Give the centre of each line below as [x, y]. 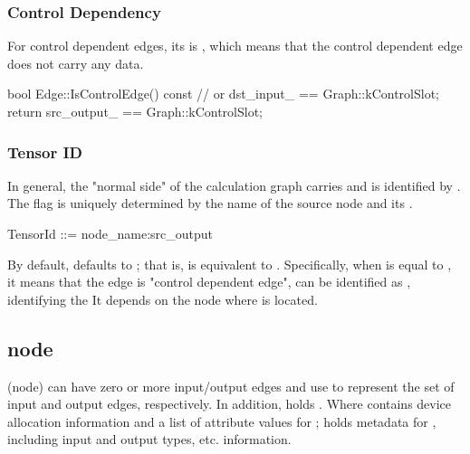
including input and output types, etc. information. [149, 439]
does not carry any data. [76, 63]
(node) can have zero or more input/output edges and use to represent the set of [231, 386]
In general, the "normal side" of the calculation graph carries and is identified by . [234, 185]
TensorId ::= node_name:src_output [110, 233]
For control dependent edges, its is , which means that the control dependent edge [235, 46]
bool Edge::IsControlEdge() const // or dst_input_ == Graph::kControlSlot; [223, 94]
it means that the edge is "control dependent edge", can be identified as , [209, 282]
